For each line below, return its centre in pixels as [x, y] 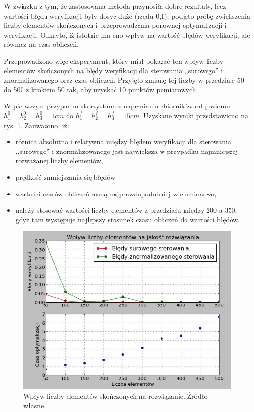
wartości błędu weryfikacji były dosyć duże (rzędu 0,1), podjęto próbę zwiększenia [127, 15]
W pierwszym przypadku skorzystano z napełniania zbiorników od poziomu [117, 106]
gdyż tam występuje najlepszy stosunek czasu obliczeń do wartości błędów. [128, 219]
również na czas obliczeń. [41, 44]
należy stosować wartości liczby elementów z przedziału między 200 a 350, [126, 210]
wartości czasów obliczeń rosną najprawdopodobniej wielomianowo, [116, 193]
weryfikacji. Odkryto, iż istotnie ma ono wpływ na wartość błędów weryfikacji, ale [127, 34]
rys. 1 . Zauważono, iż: [36, 125]
